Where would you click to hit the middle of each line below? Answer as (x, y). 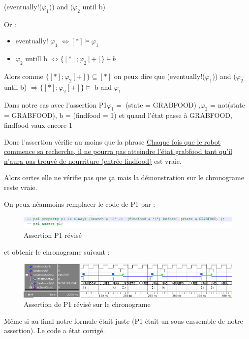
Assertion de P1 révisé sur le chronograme (87, 304)
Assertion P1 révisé (53, 235)
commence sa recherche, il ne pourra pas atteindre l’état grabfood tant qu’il (118, 151)
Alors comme (24, 76)
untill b (36, 58)
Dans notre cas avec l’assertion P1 (56, 104)
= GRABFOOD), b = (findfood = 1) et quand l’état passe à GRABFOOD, (118, 115)
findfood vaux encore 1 (38, 125)
